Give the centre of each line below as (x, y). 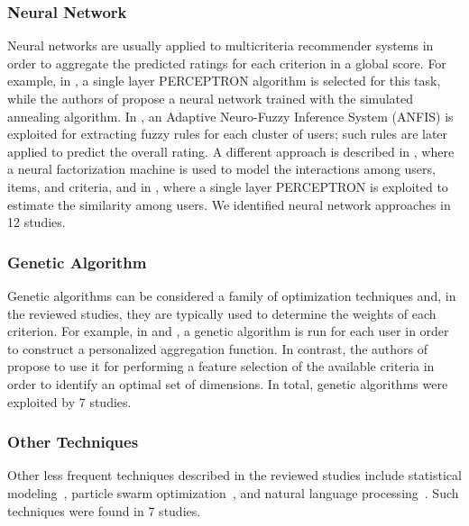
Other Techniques (73, 442)
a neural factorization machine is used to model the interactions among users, (221, 169)
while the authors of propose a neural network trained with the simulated (211, 98)
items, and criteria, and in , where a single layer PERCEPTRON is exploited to (228, 186)
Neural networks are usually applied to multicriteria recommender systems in (221, 45)
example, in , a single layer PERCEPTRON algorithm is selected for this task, (224, 81)
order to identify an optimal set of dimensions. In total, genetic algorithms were (228, 383)
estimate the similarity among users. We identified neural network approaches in (229, 204)
